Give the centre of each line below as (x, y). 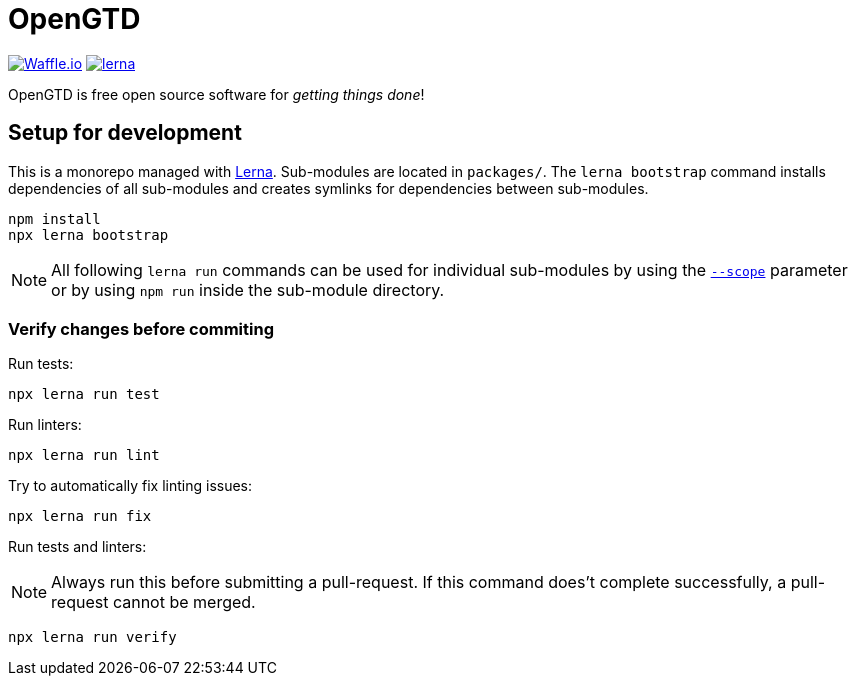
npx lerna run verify (92, 637)
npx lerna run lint (84, 455)
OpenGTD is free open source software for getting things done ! (216, 94)
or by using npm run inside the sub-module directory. (248, 289)
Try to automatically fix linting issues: (130, 486)
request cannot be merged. (153, 602)
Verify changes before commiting (141, 328)
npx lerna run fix (80, 516)
